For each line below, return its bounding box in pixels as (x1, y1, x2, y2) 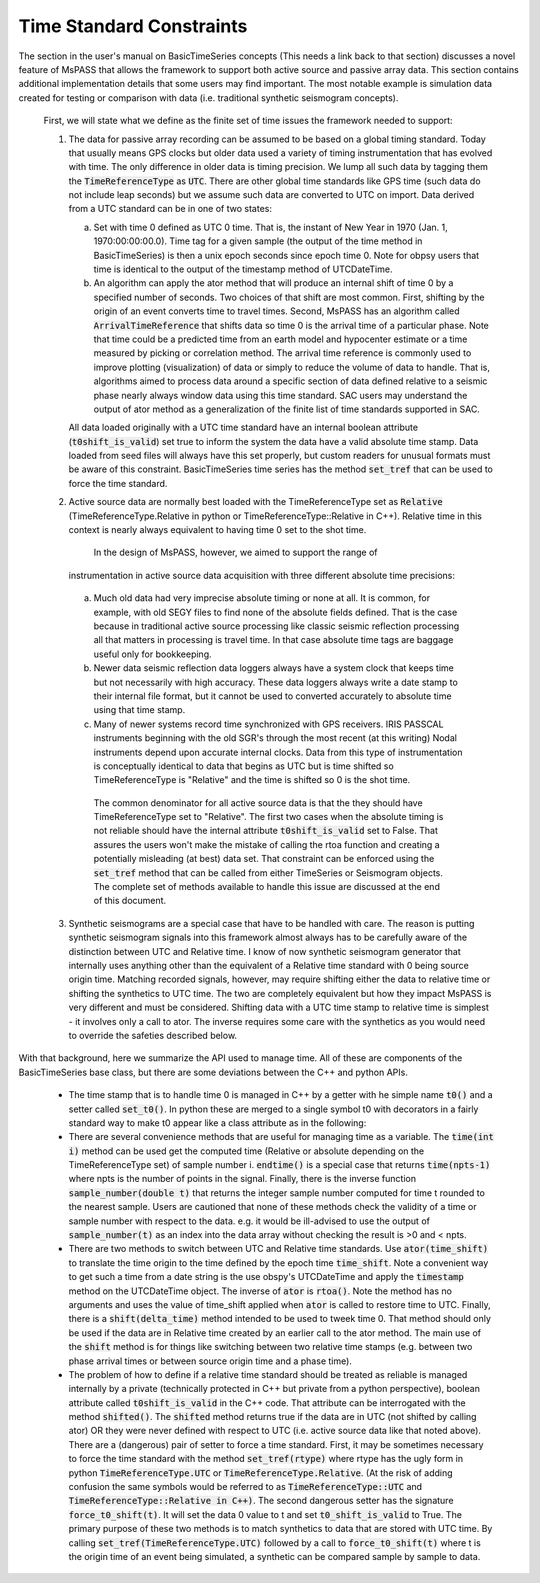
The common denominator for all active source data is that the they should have (93, 796, 424, 809)
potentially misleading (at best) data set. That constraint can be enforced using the (93, 853, 435, 865)
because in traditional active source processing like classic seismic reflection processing (93, 620, 460, 632)
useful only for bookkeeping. (93, 648, 212, 660)
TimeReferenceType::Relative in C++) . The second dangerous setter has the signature (68, 1495, 454, 1507)
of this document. (93, 895, 167, 907)
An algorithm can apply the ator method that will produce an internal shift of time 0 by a (93, 277, 454, 289)
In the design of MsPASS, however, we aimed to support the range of (93, 546, 379, 559)
